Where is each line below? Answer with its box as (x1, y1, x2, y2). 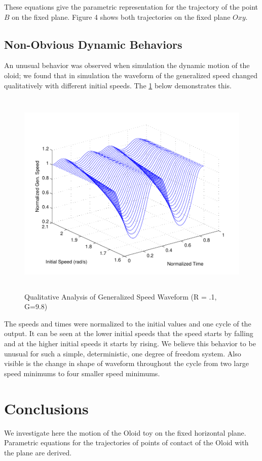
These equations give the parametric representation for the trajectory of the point (4, 2, 258, 12)
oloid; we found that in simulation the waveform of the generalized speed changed (4, 70, 257, 80)
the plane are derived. (4, 447, 72, 457)
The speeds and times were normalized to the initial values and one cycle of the (4, 318, 251, 328)
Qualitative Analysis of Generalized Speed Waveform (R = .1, (24, 291, 217, 302)
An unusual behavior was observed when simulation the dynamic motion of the (4, 60, 250, 71)
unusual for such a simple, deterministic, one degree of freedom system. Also (4, 348, 241, 358)
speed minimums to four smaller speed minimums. (4, 368, 160, 378)
